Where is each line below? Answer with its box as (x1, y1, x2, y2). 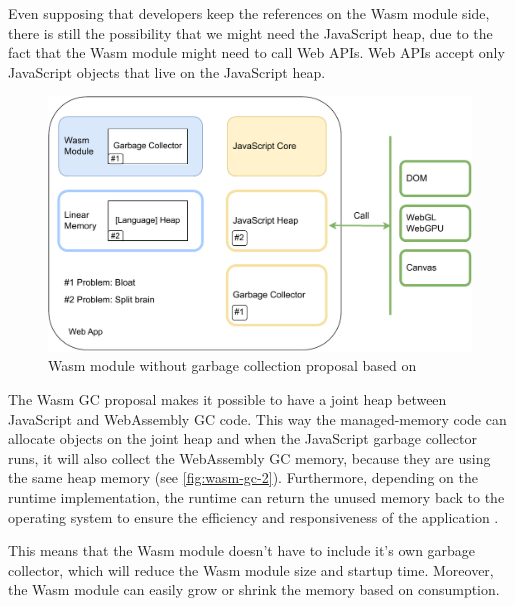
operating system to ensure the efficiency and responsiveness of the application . (8, 506, 499, 527)
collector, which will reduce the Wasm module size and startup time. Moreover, (8, 559, 494, 580)
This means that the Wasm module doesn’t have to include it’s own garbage (8, 540, 476, 561)
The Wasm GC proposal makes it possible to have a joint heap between (8, 389, 447, 410)
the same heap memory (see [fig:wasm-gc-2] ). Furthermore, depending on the (8, 467, 478, 488)
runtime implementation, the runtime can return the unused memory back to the (8, 487, 505, 507)
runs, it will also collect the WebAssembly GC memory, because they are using (8, 447, 491, 468)
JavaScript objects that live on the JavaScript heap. (8, 61, 326, 82)
